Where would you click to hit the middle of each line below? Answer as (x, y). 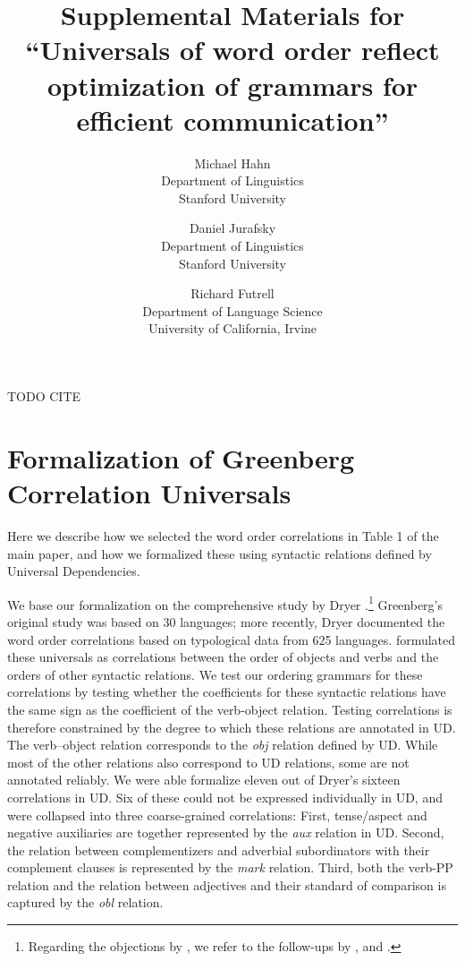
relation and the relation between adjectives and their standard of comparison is (227, 884)
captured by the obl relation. (85, 902)
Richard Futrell (232, 293)
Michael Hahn (232, 163)
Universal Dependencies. (74, 571)
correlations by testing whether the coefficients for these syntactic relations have (227, 692)
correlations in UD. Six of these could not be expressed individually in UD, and (225, 797)
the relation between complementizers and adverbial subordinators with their (219, 849)
